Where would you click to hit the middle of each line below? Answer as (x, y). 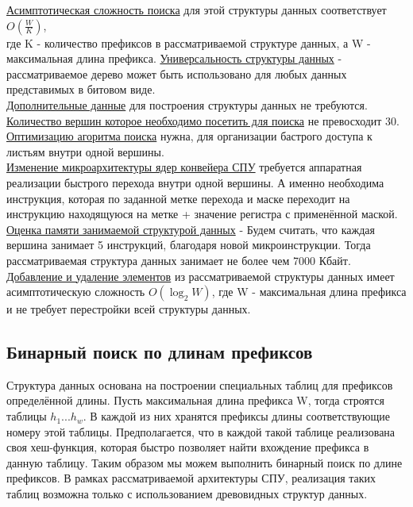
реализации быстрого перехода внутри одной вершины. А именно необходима (195, 182)
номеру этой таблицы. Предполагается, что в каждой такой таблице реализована (201, 431)
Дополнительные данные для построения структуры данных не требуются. (187, 104)
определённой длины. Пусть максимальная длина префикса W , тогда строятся (195, 400)
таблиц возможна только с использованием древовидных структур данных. (187, 494)
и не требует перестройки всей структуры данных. (129, 309)
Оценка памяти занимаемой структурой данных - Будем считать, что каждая (191, 229)
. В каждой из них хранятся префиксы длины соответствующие (237, 416)
